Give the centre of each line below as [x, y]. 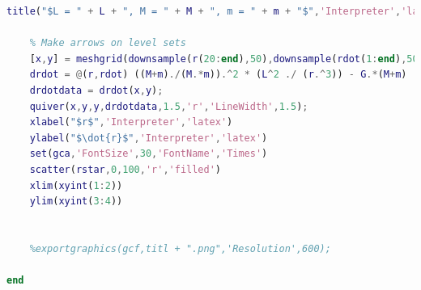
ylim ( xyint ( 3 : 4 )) [76, 202]
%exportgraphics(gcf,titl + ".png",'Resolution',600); [180, 248]
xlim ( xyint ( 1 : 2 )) [76, 185]
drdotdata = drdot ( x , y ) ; [96, 90]
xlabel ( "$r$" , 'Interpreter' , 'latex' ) [131, 122]
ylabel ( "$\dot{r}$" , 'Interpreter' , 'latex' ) [149, 138]
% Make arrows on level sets [108, 43]
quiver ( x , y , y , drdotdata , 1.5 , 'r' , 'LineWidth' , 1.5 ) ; [169, 106]
